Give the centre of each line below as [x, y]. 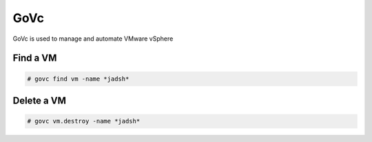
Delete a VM [40, 100]
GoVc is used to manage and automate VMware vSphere [93, 39]
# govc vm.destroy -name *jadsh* [84, 121]
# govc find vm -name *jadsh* [78, 79]
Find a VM [35, 58]
